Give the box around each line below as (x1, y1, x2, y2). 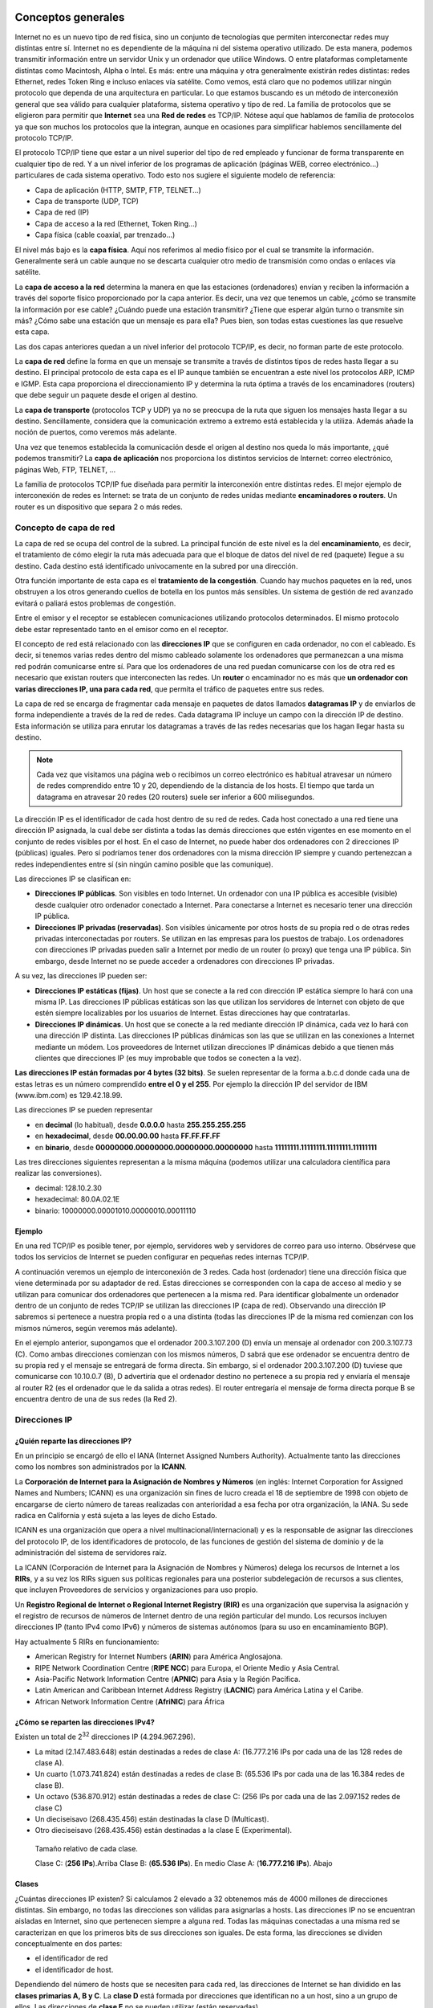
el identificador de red (34, 1953, 108, 1963)
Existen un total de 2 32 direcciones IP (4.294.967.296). (14, 1731, 196, 1742)
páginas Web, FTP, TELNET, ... (14, 464, 116, 474)
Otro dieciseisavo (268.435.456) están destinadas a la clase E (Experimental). (34, 1826, 293, 1835)
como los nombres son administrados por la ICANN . (14, 1462, 188, 1471)
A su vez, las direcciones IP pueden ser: (14, 971, 148, 981)
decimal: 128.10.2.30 (34, 1183, 102, 1193)
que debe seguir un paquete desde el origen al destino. (14, 390, 198, 400)
